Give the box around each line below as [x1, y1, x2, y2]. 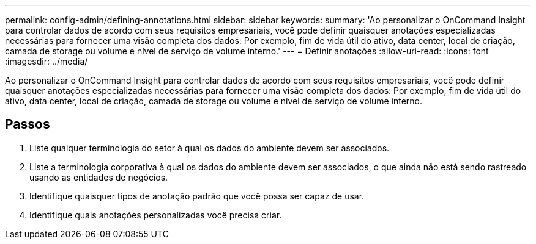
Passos [5, 117, 50, 132]
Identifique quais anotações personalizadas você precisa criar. [29, 209, 282, 220]
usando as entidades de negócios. [29, 171, 168, 182]
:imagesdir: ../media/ [5, 56, 88, 66]
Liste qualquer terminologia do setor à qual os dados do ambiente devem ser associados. [29, 142, 390, 153]
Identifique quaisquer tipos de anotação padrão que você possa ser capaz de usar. [29, 190, 365, 201]
